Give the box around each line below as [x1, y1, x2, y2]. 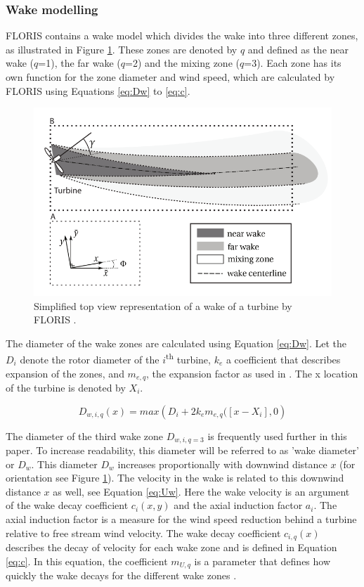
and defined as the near [247, 41, 349, 56]
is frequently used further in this [207, 428, 347, 443]
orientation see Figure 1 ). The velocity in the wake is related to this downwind [6, 470, 344, 485]
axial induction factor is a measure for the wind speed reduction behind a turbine [6, 512, 357, 527]
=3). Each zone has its [244, 56, 342, 70]
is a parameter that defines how [194, 553, 331, 568]
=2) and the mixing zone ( [125, 56, 240, 70]
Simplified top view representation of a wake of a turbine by [34, 298, 292, 313]
